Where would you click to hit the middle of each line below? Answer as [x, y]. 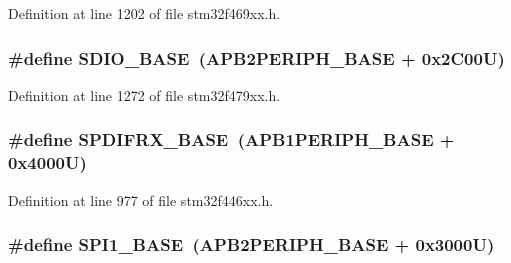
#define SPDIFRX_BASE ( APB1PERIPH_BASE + [231, 139]
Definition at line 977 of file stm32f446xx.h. [141, 199]
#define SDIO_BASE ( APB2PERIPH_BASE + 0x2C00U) [256, 57]
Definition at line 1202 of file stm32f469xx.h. [144, 13]
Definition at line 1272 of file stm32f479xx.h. [144, 94]
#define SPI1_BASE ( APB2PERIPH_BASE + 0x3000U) [251, 244]
